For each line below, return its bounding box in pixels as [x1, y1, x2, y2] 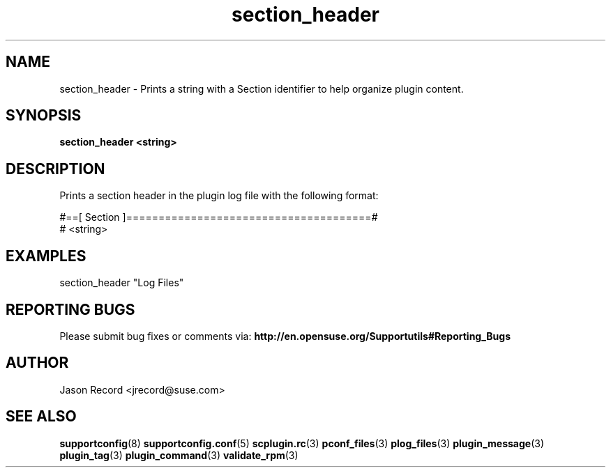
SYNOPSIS [6, 107, 82, 125]
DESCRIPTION [6, 160, 105, 178]
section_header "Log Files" [59, 277, 184, 289]
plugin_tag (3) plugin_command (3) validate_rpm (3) [59, 449, 299, 461]
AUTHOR [6, 354, 69, 372]
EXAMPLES [6, 247, 86, 265]
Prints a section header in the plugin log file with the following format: [59, 189, 379, 202]
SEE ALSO [6, 408, 77, 426]
